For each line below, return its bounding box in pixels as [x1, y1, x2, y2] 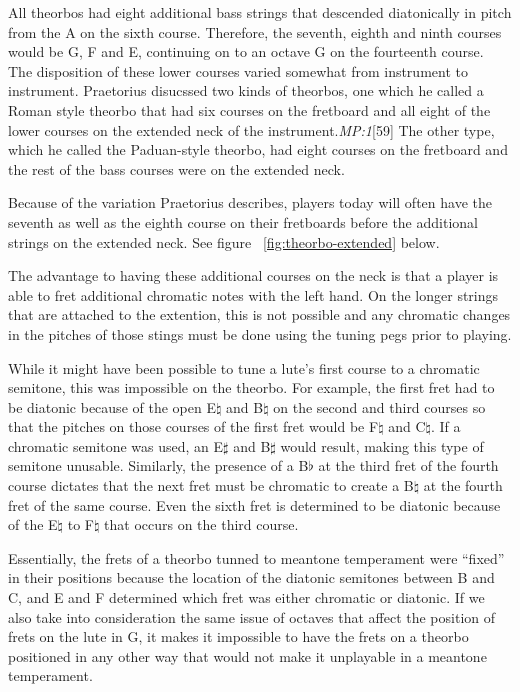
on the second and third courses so [273, 396, 486, 417]
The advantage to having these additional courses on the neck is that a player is [8, 265, 499, 286]
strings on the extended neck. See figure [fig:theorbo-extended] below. [8, 231, 440, 252]
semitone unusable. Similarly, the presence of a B [8, 455, 309, 476]
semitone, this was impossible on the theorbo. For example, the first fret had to [8, 377, 495, 398]
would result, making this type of [280, 435, 484, 456]
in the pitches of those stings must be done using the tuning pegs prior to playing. [8, 323, 512, 344]
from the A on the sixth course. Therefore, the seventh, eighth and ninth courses [8, 21, 502, 42]
